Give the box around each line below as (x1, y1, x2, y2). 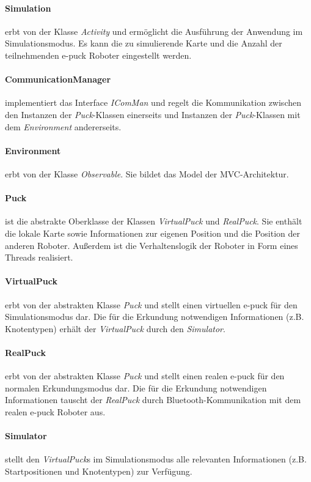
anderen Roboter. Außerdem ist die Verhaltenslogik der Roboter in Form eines (5, 239, 298, 251)
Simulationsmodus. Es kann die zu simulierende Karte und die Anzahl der (5, 37, 282, 50)
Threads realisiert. (5, 251, 73, 264)
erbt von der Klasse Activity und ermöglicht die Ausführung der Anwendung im (5, 24, 303, 37)
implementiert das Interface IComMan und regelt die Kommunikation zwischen (5, 96, 301, 109)
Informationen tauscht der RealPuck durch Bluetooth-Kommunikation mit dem (5, 393, 301, 406)
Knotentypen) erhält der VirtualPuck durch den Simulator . (5, 322, 225, 335)
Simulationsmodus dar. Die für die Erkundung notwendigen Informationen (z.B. (5, 310, 304, 323)
